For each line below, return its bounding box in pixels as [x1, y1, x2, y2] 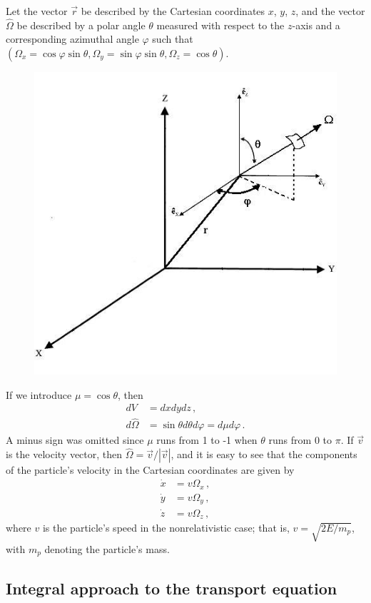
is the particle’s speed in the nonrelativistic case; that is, [42, 520, 290, 534]
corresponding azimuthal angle [6, 31, 139, 46]
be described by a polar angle [16, 17, 146, 32]
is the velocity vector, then [6, 447, 123, 462]
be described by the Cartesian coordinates [81, 4, 265, 18]
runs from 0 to [268, 432, 332, 447]
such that [152, 31, 193, 46]
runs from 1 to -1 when [156, 432, 258, 447]
